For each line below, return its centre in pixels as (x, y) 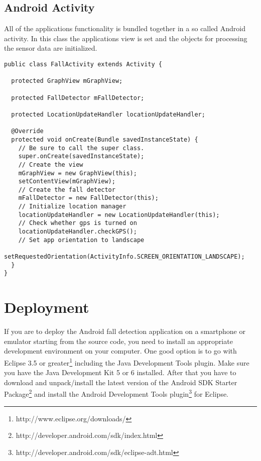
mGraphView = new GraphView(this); (78, 173)
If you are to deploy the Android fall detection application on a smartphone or (125, 331)
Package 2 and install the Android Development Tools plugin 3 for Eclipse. (116, 393)
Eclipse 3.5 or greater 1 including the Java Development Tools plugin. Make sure (127, 362)
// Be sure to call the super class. (81, 148)
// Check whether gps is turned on (78, 223)
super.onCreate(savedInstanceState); (81, 156)
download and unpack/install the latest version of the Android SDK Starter (121, 382)
